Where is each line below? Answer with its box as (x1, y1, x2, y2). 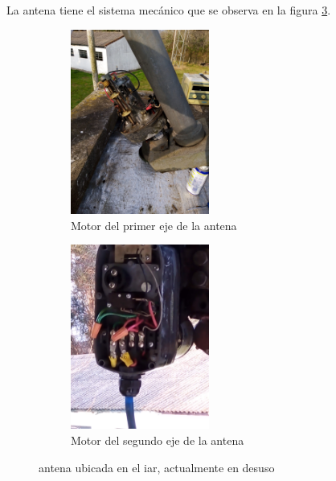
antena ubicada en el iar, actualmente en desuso (39, 458, 275, 475)
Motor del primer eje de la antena (71, 216, 237, 233)
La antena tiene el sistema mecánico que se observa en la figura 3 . (6, 2, 331, 18)
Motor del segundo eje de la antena (71, 432, 244, 449)
